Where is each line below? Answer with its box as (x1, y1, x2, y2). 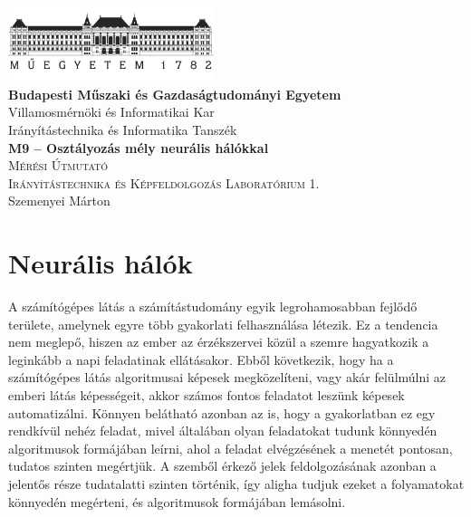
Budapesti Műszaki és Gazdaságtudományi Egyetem (8, 84, 341, 103)
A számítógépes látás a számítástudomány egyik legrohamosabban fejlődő (8, 297, 418, 316)
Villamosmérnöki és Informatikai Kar (8, 102, 215, 121)
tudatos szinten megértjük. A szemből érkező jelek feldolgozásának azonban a (8, 456, 437, 475)
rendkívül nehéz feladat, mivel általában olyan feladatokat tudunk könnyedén (8, 421, 437, 440)
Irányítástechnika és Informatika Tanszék (8, 120, 237, 139)
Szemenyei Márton (8, 191, 111, 210)
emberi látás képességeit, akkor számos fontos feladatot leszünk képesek (8, 386, 405, 405)
